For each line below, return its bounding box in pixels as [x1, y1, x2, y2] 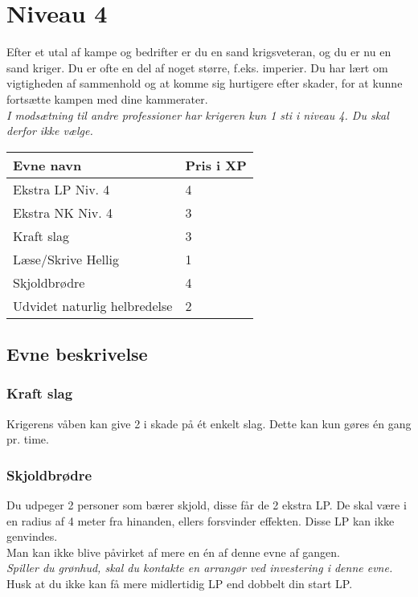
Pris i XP [185, 155, 247, 174]
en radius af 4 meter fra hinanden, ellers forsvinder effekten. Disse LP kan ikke [6, 512, 395, 529]
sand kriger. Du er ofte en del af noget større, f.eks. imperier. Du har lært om [6, 59, 388, 76]
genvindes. [6, 528, 58, 545]
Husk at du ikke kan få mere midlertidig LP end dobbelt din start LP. [6, 575, 353, 592]
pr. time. [6, 431, 49, 448]
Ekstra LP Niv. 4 [13, 179, 110, 198]
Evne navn [13, 155, 82, 174]
